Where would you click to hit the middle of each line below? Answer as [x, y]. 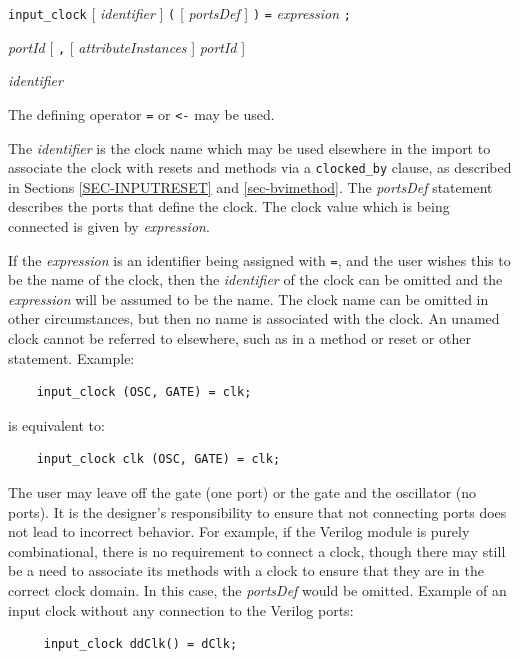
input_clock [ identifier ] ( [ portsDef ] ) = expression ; [179, 13]
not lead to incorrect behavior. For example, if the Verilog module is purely [239, 531]
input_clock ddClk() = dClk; [140, 644]
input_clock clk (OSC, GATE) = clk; [158, 459]
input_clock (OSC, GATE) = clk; [144, 392]
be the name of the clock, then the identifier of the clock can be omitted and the [255, 279]
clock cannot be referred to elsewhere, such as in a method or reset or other [239, 338]
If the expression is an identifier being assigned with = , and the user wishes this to [259, 259]
